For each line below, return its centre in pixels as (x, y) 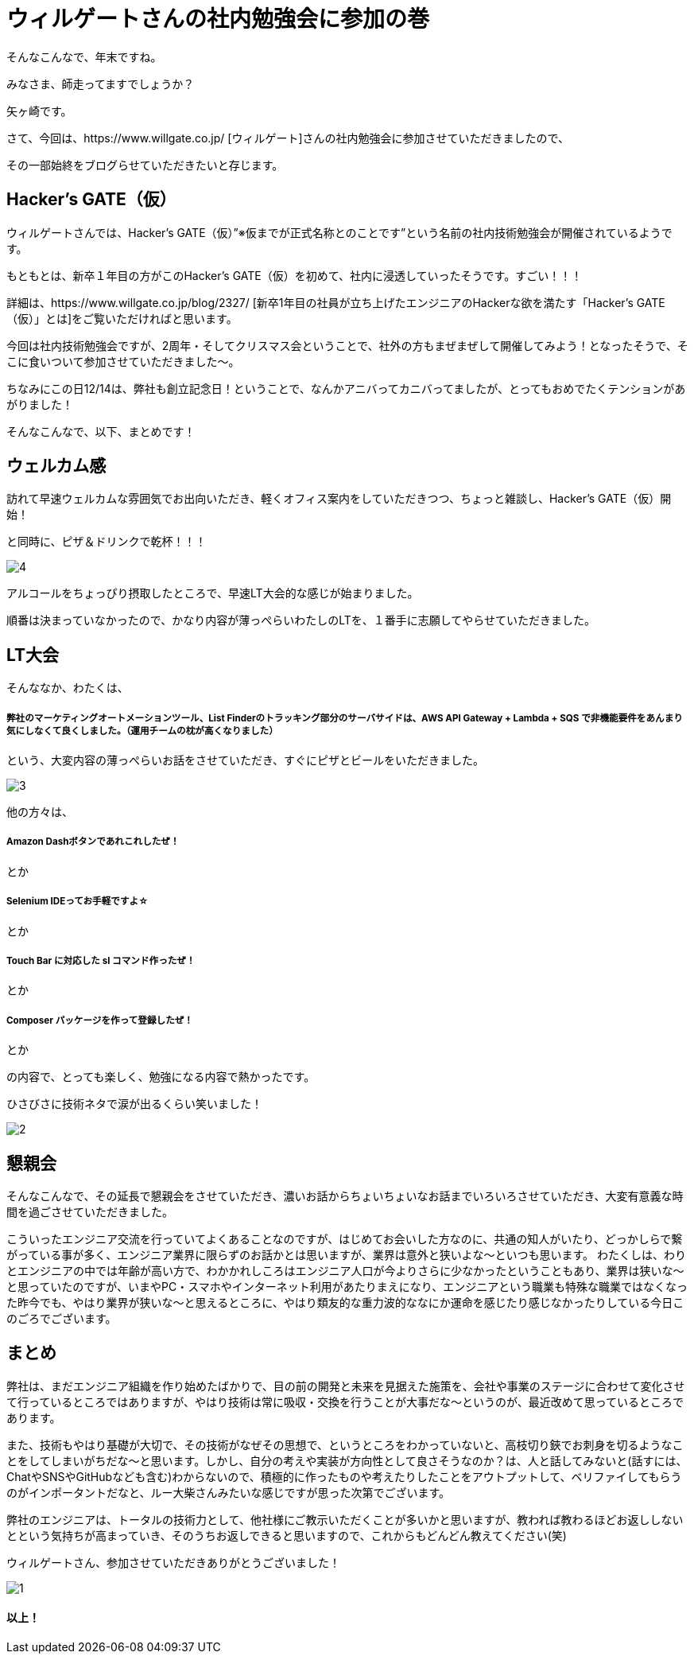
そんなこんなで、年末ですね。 (84, 56)
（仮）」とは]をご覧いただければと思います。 (122, 318)
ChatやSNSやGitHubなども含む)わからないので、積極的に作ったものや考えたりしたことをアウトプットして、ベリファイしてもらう (344, 1476)
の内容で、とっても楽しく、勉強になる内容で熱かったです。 (161, 1077)
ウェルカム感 (56, 466)
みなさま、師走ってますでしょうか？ (101, 84)
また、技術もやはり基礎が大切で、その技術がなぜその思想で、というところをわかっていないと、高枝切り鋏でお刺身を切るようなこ (345, 1444)
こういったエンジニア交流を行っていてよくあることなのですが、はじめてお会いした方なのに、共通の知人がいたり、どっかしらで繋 (345, 1239)
